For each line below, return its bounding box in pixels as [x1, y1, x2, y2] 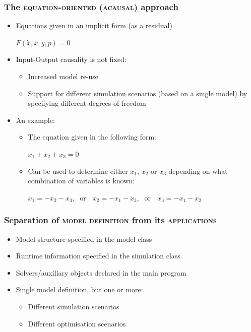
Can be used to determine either [28, 165, 128, 176]
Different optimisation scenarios [28, 318, 126, 328]
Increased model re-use [28, 71, 99, 81]
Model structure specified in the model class [16, 233, 152, 244]
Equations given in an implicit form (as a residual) [16, 20, 172, 31]
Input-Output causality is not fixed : [16, 54, 127, 64]
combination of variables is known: [28, 175, 135, 186]
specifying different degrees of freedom [28, 98, 146, 108]
